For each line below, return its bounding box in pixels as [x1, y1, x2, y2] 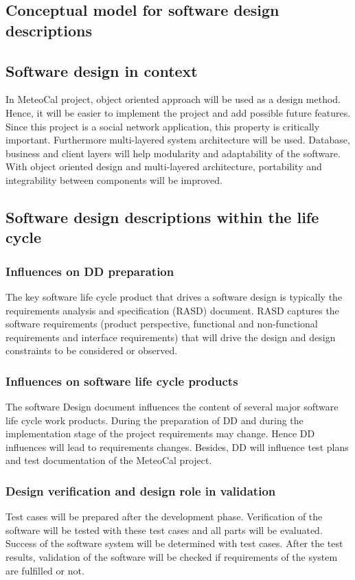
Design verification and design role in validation [5, 483, 276, 499]
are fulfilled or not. [5, 563, 84, 577]
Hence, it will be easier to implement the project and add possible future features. [5, 105, 351, 119]
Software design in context [5, 60, 198, 81]
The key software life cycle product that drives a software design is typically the [5, 289, 343, 303]
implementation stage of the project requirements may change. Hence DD [5, 426, 315, 441]
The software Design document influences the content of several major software [5, 399, 339, 414]
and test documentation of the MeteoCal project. [5, 453, 212, 467]
